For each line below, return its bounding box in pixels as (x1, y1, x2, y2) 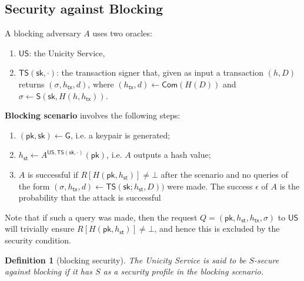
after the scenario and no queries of (161, 168, 288, 180)
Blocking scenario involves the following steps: (5, 109, 181, 121)
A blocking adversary (5, 27, 81, 39)
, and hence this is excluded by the (154, 222, 280, 235)
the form (18, 180, 50, 192)
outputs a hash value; (133, 148, 211, 161)
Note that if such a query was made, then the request (5, 211, 198, 223)
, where (88, 77, 114, 90)
